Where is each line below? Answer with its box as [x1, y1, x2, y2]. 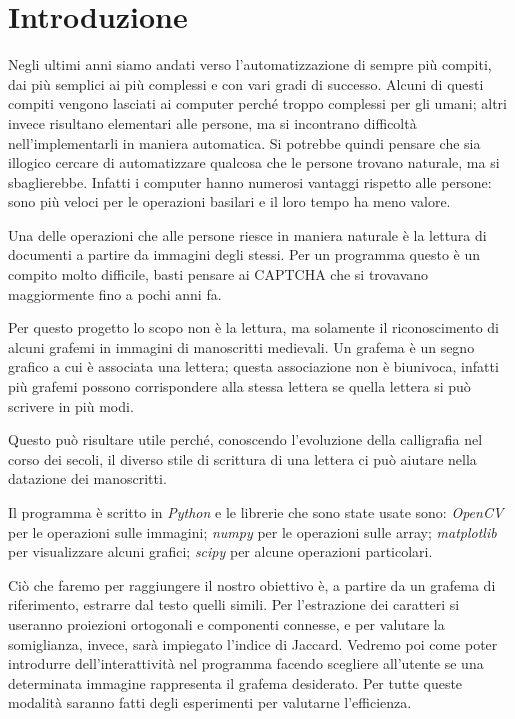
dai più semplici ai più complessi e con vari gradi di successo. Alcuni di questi [8, 73, 484, 94]
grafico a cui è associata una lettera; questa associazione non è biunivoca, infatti [8, 356, 499, 377]
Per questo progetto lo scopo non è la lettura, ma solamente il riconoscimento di [8, 317, 500, 338]
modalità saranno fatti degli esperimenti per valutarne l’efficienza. [8, 692, 412, 713]
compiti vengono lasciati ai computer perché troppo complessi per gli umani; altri [8, 93, 507, 114]
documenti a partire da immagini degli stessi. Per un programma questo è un [8, 244, 481, 265]
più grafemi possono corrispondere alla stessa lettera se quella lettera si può [8, 376, 471, 397]
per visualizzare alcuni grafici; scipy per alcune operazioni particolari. [8, 541, 433, 562]
